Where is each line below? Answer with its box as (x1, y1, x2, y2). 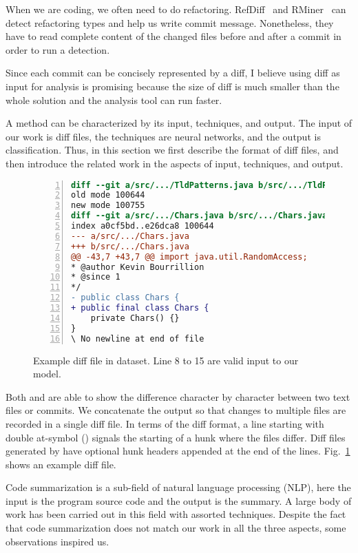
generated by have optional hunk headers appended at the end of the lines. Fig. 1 (6, 444, 350, 458)
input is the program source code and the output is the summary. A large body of (6, 493, 352, 508)
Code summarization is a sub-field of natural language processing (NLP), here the (6, 480, 351, 494)
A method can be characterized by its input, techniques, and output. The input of (6, 116, 352, 130)
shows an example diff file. (6, 457, 116, 471)
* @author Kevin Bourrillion (71, 262, 204, 272)
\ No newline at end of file (71, 333, 204, 344)
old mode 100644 (71, 190, 145, 200)
